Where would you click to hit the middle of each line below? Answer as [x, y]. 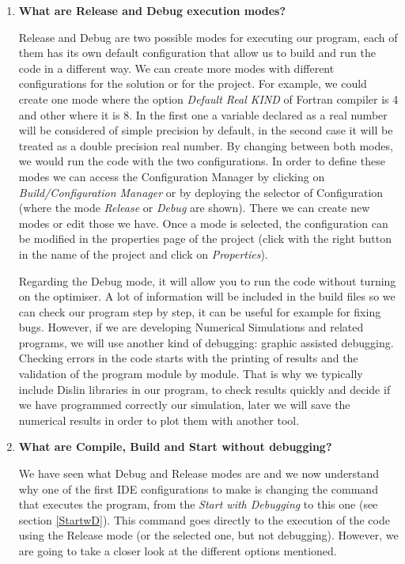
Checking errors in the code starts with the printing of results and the [188, 358]
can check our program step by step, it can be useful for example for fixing [200, 311]
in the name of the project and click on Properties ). [143, 254]
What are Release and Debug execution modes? [152, 10]
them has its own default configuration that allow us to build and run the [197, 53]
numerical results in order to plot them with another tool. [159, 420]
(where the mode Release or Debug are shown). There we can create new [194, 208]
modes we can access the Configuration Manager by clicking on [172, 176]
